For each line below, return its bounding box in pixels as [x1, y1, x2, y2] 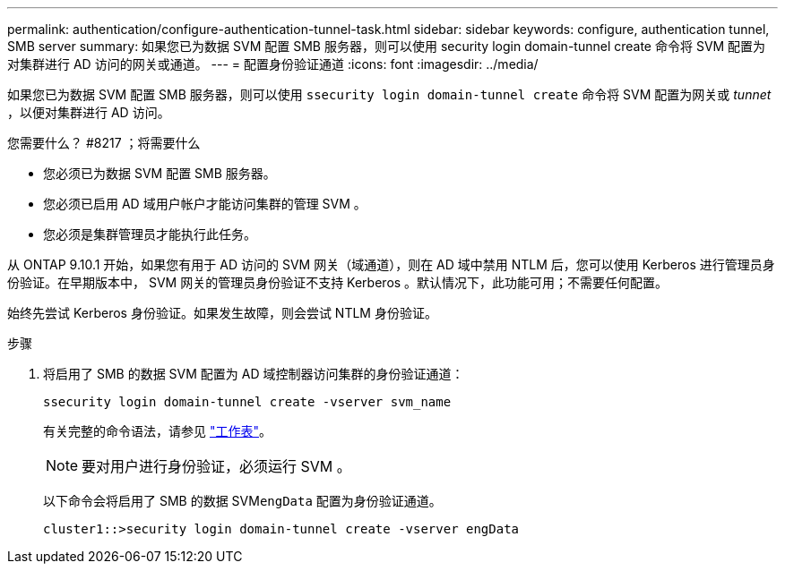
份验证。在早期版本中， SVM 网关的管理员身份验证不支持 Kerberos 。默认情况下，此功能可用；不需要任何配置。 [7, 275, 669, 290]
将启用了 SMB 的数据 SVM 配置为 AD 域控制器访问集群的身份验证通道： [43, 366, 464, 381]
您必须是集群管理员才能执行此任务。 [43, 226, 256, 242]
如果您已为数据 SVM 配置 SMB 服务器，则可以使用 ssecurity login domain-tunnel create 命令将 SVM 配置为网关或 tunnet [7, 87, 772, 102]
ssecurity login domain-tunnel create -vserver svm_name [43, 395, 452, 409]
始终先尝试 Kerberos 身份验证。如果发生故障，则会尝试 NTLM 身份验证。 [7, 305, 437, 320]
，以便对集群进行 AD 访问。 [7, 105, 170, 120]
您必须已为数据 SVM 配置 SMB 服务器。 [43, 166, 276, 181]
